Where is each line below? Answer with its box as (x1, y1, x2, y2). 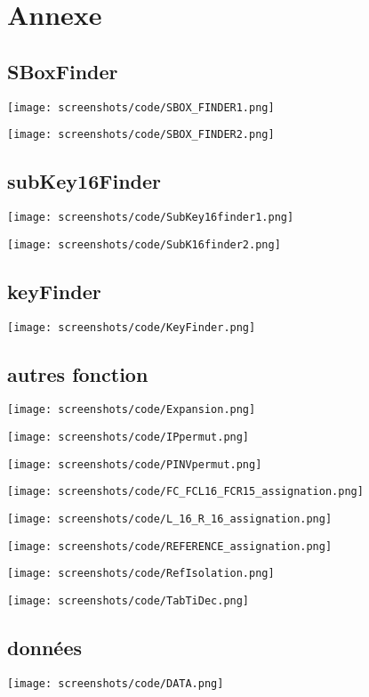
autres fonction (7, 360, 148, 387)
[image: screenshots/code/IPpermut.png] (7, 431, 250, 444)
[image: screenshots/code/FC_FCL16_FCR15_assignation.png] (7, 485, 364, 498)
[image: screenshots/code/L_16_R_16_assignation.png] (7, 513, 333, 526)
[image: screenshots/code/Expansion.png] (7, 403, 256, 417)
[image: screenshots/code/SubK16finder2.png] (7, 238, 281, 251)
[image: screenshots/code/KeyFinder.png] (7, 320, 256, 334)
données (7, 634, 82, 661)
